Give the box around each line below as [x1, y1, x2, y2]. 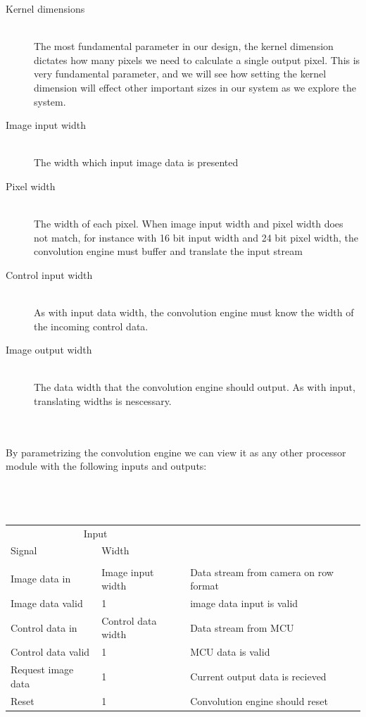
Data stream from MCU [190, 620, 294, 635]
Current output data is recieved [190, 668, 327, 683]
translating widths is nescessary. [34, 394, 172, 409]
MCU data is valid [190, 644, 270, 659]
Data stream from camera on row [190, 564, 334, 579]
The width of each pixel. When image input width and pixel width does [34, 216, 343, 231]
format [190, 578, 220, 593]
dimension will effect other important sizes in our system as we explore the [34, 80, 356, 94]
